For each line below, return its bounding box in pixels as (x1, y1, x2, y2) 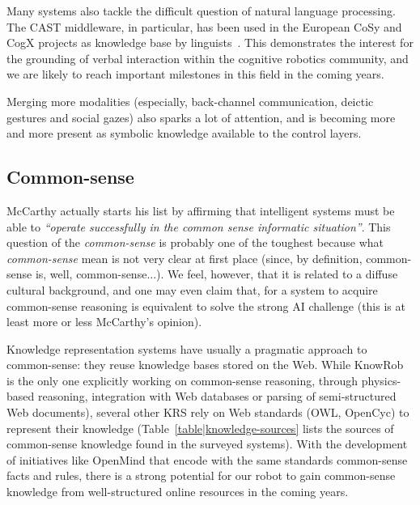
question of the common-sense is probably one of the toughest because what (6, 234, 384, 251)
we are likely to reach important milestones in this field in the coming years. (6, 66, 384, 83)
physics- (361, 371, 401, 388)
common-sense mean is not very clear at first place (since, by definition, (6, 249, 363, 266)
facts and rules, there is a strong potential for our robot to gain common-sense (6, 467, 396, 484)
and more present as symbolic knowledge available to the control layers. (6, 125, 362, 142)
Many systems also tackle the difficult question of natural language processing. (6, 2, 396, 19)
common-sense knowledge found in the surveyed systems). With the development (6, 435, 408, 452)
